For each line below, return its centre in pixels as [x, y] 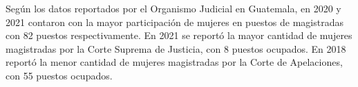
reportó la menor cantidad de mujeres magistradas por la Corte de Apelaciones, [174, 62]
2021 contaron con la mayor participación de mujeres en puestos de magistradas [175, 22]
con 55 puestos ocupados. [59, 75]
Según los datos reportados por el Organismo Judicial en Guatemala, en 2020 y [173, 8]
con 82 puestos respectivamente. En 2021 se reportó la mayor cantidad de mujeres [179, 35]
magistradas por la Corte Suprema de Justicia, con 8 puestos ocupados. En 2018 [176, 48]
